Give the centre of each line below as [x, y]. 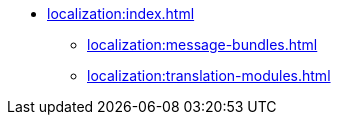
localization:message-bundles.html [202, 44]
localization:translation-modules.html [209, 75]
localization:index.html [121, 13]
